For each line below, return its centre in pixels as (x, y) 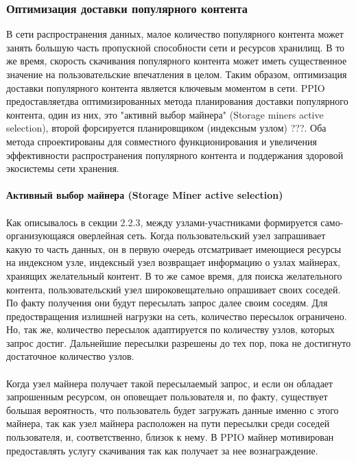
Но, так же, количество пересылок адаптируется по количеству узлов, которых (170, 329)
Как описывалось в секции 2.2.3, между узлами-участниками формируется (162, 222)
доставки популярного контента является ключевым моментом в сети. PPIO (166, 87)
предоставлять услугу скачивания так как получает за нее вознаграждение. (162, 450)
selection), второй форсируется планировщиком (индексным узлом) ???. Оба (166, 128)
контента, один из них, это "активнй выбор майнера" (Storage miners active (165, 114)
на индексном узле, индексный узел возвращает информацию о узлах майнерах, (173, 262)
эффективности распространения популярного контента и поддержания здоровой (175, 155)
